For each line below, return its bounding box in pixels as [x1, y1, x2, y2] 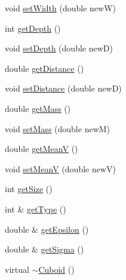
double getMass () [5, 102, 71, 114]
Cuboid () [38, 263, 75, 275]
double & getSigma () [5, 243, 84, 255]
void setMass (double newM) [5, 122, 110, 135]
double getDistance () [5, 62, 84, 74]
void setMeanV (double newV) [5, 162, 116, 175]
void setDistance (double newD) [5, 82, 122, 95]
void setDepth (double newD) [5, 42, 113, 54]
